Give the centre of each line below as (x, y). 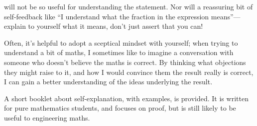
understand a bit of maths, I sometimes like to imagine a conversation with (119, 52)
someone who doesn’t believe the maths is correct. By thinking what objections (125, 62)
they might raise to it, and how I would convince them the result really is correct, (129, 72)
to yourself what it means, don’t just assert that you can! (116, 26)
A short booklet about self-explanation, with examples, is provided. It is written (126, 98)
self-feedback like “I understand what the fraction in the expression (107, 16)
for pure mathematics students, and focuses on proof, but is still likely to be (120, 108)
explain (15, 26)
